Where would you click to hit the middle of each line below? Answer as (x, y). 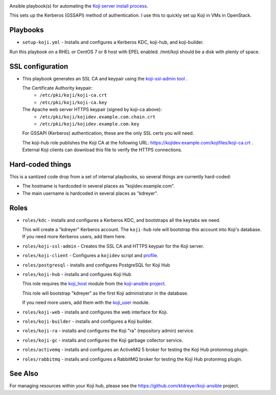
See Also (24, 374)
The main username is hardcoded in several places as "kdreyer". (90, 193)
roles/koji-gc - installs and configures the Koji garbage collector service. (103, 340)
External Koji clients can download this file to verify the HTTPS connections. (102, 150)
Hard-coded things (40, 164)
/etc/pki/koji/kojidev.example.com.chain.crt (98, 117)
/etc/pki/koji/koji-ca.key (73, 102)
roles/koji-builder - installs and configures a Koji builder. (87, 321)
